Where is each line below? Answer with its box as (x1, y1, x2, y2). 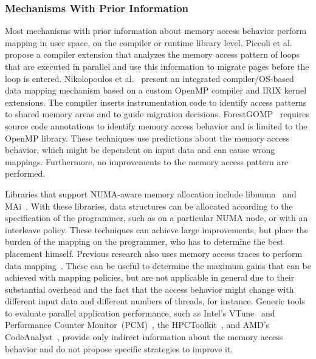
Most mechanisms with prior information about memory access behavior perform (5, 24, 307, 37)
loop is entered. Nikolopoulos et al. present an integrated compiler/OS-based (5, 72, 294, 84)
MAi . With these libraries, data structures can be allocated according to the (5, 199, 293, 212)
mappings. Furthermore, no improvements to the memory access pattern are (5, 155, 289, 168)
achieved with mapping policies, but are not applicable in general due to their (5, 271, 295, 284)
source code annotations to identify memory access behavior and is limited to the (5, 119, 307, 132)
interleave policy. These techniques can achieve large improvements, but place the (5, 223, 308, 236)
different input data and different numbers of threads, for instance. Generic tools (5, 295, 305, 307)
